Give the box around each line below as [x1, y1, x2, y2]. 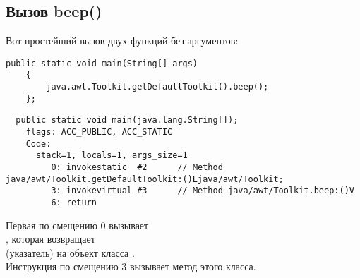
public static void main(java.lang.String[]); [16, 115, 239, 126]
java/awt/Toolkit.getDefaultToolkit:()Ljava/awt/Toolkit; [6, 174, 284, 184]
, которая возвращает [6, 231, 95, 246]
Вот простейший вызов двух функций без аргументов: [6, 33, 239, 48]
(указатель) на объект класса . [6, 245, 135, 260]
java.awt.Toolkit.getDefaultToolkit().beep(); [46, 82, 269, 92]
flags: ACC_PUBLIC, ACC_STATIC [25, 127, 173, 138]
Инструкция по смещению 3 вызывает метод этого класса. [6, 259, 256, 274]
